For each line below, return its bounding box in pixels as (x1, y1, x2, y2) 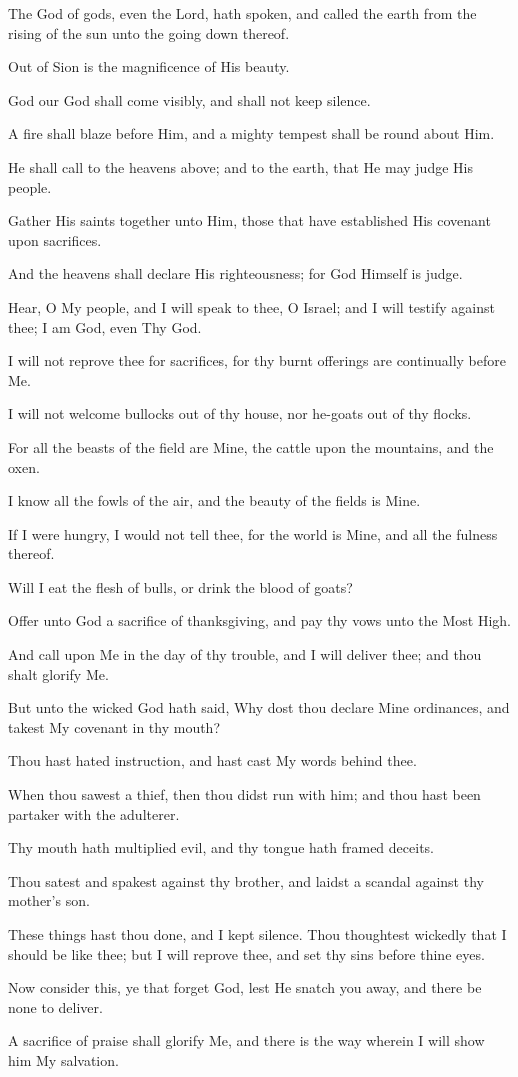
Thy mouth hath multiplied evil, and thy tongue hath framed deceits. (8, 837, 434, 858)
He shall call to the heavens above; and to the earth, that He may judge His (8, 156, 473, 177)
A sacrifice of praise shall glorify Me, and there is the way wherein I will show (8, 1030, 485, 1051)
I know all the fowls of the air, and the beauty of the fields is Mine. (8, 490, 421, 511)
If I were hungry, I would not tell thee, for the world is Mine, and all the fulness (8, 523, 498, 544)
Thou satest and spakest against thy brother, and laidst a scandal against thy (8, 870, 484, 891)
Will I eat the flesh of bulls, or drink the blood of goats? (8, 576, 353, 597)
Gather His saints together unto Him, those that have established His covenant (8, 210, 491, 231)
